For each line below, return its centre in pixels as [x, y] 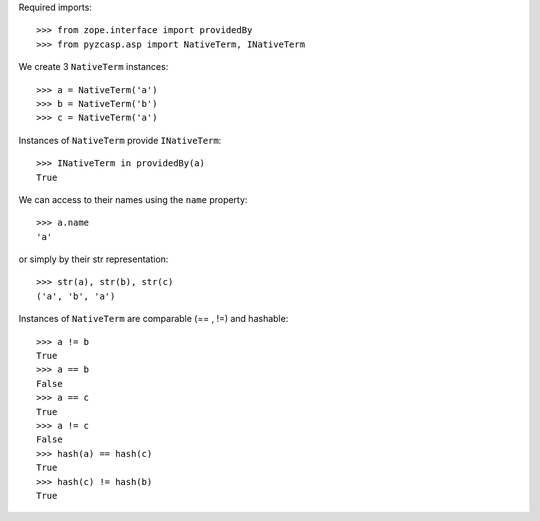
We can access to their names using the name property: [133, 199]
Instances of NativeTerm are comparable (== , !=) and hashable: [153, 319]
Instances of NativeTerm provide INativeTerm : [120, 140]
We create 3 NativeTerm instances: [93, 67]
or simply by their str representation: [93, 259]
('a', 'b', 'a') [76, 296]
